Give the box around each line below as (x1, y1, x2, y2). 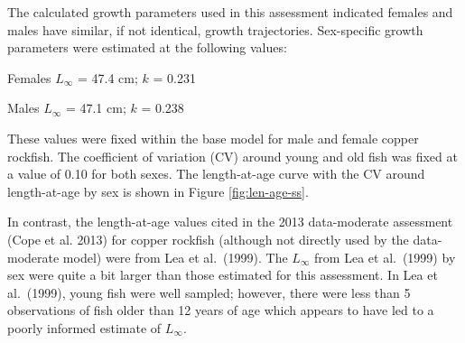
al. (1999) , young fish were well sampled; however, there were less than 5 (7, 283, 411, 301)
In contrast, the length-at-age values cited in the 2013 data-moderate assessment (7, 212, 453, 231)
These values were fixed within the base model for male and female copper (7, 128, 419, 147)
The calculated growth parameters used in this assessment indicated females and (7, 3, 453, 21)
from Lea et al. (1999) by (314, 247, 456, 266)
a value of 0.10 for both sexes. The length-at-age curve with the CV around (7, 164, 425, 183)
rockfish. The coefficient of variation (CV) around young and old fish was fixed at (7, 146, 458, 165)
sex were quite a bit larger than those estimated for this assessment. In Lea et (7, 265, 438, 284)
